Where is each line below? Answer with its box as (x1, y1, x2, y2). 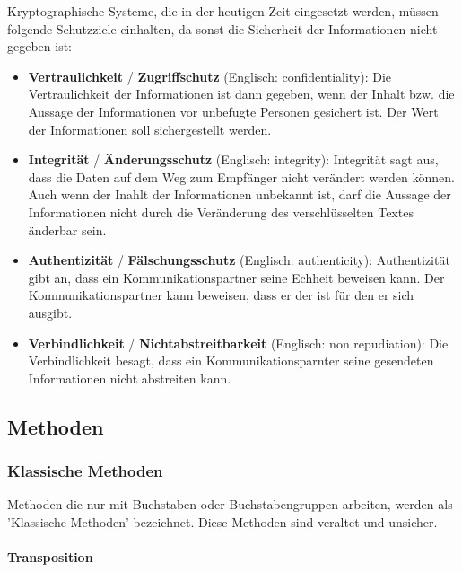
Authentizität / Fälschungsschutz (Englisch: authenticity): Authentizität (28, 251, 450, 269)
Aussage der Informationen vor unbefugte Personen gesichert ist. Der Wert (28, 101, 439, 120)
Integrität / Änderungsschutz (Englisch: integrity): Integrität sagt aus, (28, 150, 439, 169)
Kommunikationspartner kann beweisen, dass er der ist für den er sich (28, 286, 414, 304)
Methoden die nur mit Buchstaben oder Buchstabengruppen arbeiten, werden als (7, 495, 453, 514)
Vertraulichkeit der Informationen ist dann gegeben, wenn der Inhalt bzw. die (28, 84, 455, 103)
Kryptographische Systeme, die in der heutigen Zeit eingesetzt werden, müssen (7, 2, 439, 20)
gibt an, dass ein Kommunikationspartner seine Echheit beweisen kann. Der (28, 268, 445, 286)
